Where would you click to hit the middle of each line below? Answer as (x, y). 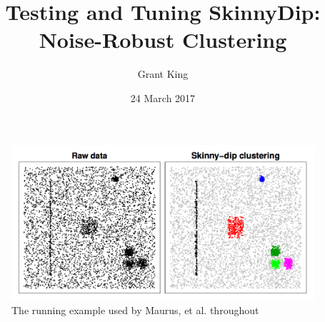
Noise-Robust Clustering (163, 40)
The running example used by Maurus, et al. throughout (135, 310)
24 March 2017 (163, 97)
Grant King (163, 74)
